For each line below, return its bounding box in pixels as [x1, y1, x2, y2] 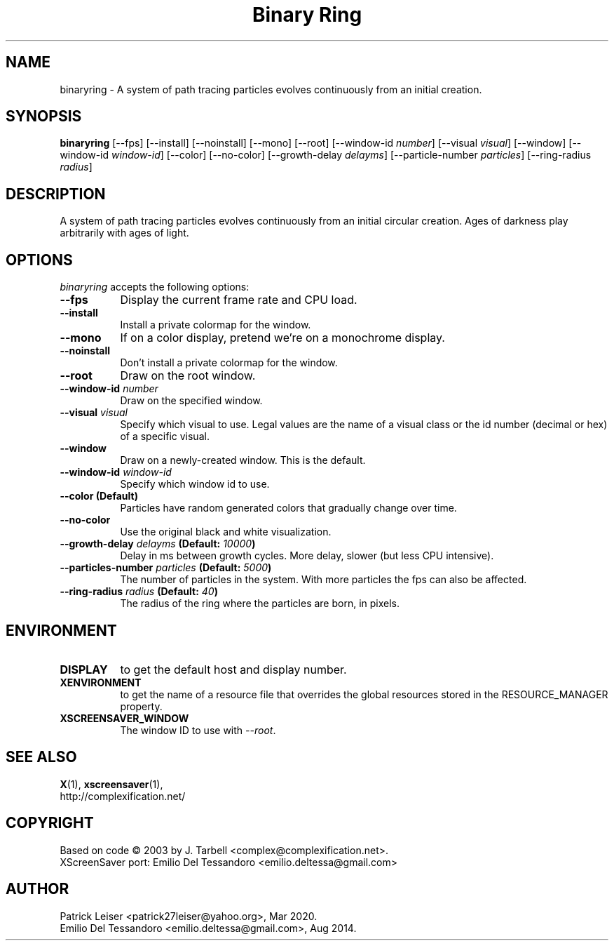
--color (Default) [60, 490, 138, 502]
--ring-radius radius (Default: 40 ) [60, 585, 218, 598]
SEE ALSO [6, 748, 77, 766]
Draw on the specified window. [120, 394, 263, 407]
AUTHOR [6, 880, 69, 898]
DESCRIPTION [6, 185, 106, 203]
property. [120, 700, 163, 712]
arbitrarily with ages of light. [60, 227, 189, 239]
